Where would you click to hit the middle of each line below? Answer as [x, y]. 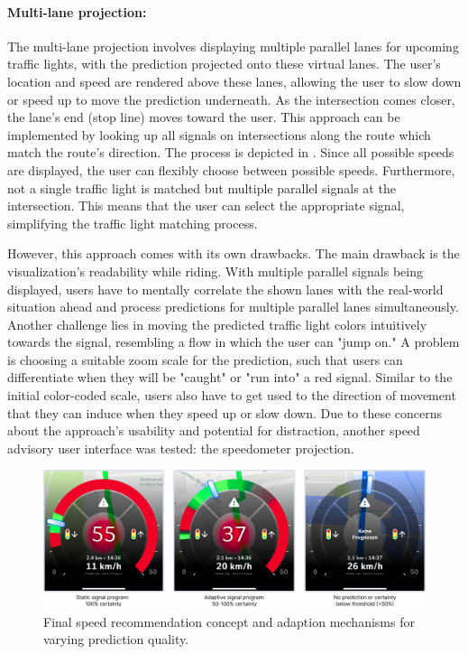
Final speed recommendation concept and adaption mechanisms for [229, 621]
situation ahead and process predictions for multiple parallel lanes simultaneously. [233, 307]
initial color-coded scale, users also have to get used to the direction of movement [232, 395]
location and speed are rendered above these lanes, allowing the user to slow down [234, 81]
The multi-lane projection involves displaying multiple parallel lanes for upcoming [233, 46]
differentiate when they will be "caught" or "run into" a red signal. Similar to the [230, 377]
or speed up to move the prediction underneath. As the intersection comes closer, [231, 99]
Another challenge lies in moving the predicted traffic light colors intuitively [217, 324]
